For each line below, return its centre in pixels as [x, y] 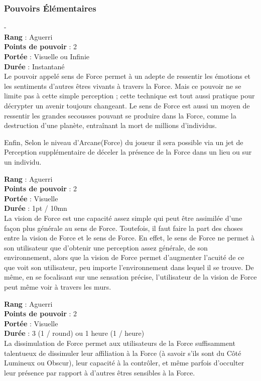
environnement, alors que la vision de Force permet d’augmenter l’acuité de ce [124, 257]
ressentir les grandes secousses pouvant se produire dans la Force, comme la [120, 115]
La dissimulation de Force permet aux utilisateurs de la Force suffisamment [120, 343]
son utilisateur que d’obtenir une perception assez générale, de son [106, 247]
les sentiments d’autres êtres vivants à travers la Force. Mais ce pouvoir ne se [123, 86]
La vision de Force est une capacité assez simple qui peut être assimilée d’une [123, 218]
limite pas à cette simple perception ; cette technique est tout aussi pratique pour [129, 96]
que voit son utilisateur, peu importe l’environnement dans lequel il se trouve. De [129, 267]
